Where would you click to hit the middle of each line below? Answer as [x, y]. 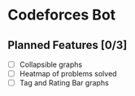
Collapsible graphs [51, 64]
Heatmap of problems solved [68, 74]
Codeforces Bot [62, 15]
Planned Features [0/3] [67, 45]
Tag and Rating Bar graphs [64, 83]
